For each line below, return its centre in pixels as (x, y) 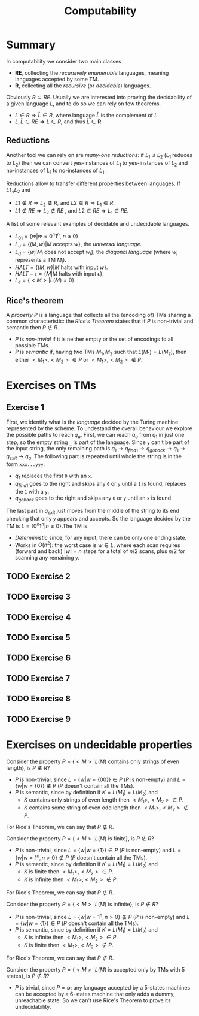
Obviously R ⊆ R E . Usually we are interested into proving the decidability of (99, 97)
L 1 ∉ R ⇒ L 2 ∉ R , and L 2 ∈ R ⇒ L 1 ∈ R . (65, 203)
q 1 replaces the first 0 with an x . (53, 476)
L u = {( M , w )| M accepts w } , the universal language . (78, 245)
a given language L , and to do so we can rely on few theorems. (84, 104)
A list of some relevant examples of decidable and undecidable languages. (98, 223)
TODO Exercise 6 (38, 658)
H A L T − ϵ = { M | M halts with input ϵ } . (59, 274)
